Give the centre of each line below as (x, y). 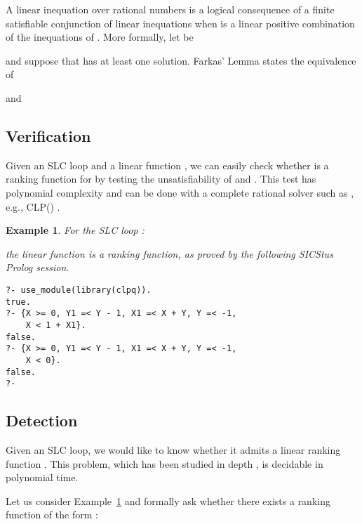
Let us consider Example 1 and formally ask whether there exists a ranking (168, 500)
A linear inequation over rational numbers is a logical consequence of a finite (170, 9)
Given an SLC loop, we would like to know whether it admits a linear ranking (173, 450)
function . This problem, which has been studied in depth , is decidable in (165, 463)
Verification (48, 135)
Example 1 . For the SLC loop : (75, 230)
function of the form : (52, 515)
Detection (42, 420)
